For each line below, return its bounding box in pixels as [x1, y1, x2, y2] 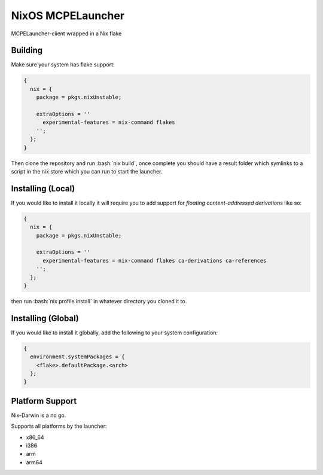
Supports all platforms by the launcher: [11, 422, 107, 430]
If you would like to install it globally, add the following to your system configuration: [11, 329, 218, 336]
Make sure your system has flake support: [11, 61, 115, 68]
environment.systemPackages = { [30, 354, 125, 360]
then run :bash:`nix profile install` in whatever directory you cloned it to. [11, 297, 187, 305]
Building [11, 45, 43, 56]
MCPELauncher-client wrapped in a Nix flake [11, 30, 122, 37]
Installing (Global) [11, 313, 79, 323]
